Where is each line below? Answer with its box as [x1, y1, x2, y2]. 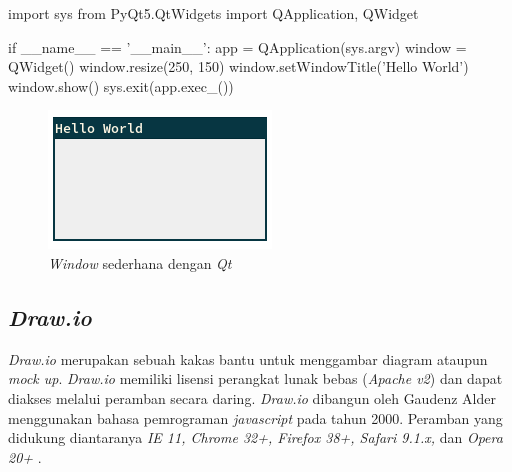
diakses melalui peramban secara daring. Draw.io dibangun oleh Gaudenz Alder [8, 387, 496, 408]
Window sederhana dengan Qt [48, 252, 232, 273]
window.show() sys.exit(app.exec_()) [8, 75, 234, 96]
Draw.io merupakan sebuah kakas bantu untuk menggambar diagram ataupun [8, 348, 488, 369]
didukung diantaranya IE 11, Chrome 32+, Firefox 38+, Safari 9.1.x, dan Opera [8, 427, 503, 448]
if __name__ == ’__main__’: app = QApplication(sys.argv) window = [8, 36, 467, 57]
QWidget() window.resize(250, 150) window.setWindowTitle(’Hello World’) [8, 56, 469, 77]
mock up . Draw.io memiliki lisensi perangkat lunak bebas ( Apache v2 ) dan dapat [8, 368, 503, 389]
